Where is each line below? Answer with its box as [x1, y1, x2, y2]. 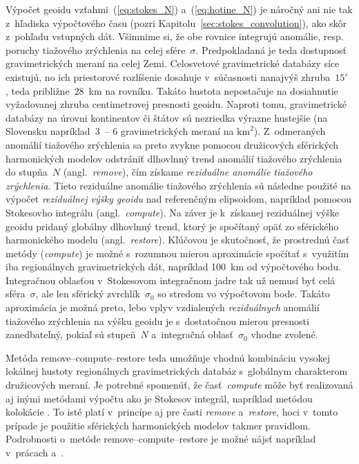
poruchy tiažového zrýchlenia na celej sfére [6, 42, 186, 57]
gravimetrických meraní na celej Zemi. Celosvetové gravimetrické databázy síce [6, 56, 340, 71]
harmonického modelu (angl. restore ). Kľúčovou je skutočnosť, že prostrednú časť [6, 232, 350, 247]
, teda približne [6, 83, 70, 98]
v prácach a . [6, 445, 64, 459]
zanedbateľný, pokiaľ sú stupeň [6, 327, 136, 342]
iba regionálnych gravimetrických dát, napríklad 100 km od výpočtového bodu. [6, 259, 341, 274]
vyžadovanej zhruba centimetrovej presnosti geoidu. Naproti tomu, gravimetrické [6, 97, 347, 111]
